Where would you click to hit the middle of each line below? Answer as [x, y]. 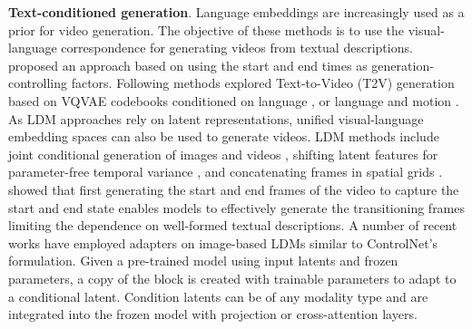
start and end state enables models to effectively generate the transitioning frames [237, 207]
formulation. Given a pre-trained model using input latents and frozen [203, 261]
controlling [38, 83]
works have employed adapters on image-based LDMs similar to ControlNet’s [223, 242]
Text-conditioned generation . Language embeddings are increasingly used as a [236, 12]
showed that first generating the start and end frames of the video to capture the [234, 189]
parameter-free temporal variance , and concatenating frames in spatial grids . [226, 172]
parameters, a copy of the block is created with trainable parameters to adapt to [232, 278]
